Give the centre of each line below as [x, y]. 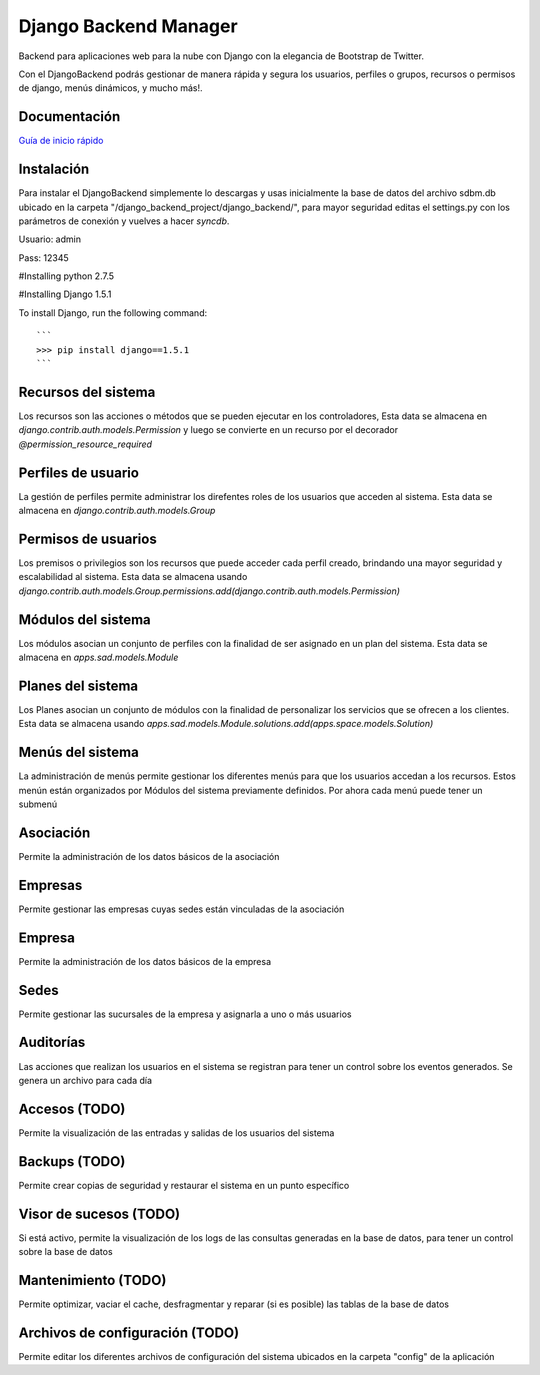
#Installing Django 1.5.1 [65, 294]
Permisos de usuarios [87, 538]
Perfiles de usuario [79, 472]
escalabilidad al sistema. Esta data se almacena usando [133, 577]
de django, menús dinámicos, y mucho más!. [111, 88]
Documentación [69, 116]
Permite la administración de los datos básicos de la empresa [145, 961]
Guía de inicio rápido [61, 141]
